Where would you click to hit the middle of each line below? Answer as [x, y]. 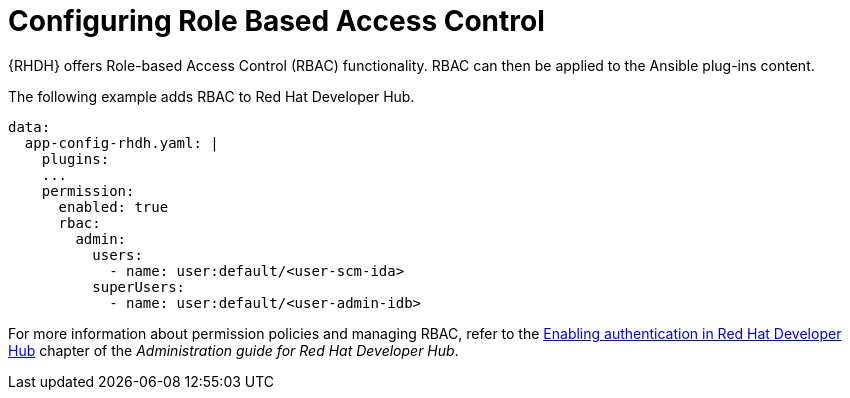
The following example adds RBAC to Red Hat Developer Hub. [211, 96]
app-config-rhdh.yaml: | [121, 142]
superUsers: [139, 286]
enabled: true [113, 206]
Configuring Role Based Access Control [276, 21]
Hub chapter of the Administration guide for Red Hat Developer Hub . [233, 350]
